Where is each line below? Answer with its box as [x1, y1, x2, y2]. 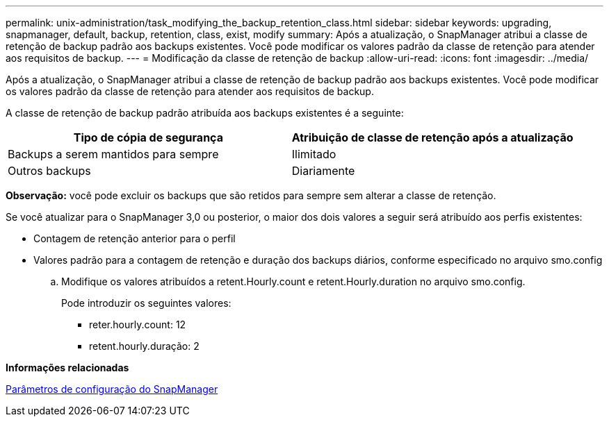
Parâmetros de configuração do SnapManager [6, 383, 218, 395]
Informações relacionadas [6, 362, 129, 373]
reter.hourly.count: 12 [89, 319, 186, 330]
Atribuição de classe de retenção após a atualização [291, 130, 574, 144]
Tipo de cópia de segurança [73, 130, 223, 144]
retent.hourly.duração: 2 [89, 340, 200, 352]
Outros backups [8, 164, 91, 178]
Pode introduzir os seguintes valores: [61, 297, 232, 309]
